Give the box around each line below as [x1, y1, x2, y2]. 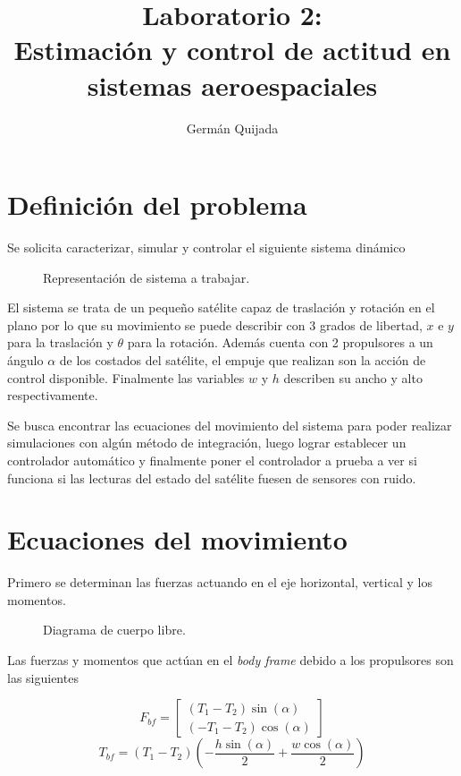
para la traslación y [7, 333, 113, 352]
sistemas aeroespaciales [87, 66, 378, 103]
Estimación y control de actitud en [13, 31, 451, 68]
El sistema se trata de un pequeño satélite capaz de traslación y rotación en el [7, 298, 435, 317]
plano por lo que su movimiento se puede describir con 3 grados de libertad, [7, 315, 423, 334]
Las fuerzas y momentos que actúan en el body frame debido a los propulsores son [7, 651, 454, 669]
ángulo [7, 351, 44, 369]
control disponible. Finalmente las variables [7, 368, 245, 387]
